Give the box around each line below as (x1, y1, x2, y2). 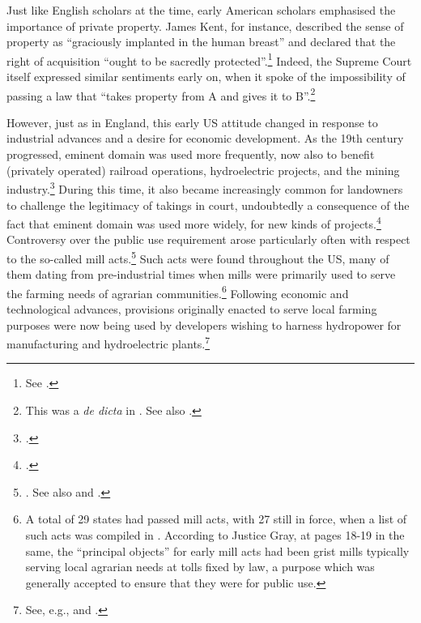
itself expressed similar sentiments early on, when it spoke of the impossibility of (6, 68, 406, 85)
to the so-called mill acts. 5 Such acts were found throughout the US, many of (6, 247, 389, 267)
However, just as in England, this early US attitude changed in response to (6, 113, 378, 130)
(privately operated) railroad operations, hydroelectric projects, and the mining (6, 161, 400, 178)
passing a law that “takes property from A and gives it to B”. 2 (6, 84, 316, 104)
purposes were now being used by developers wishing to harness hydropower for (6, 316, 402, 333)
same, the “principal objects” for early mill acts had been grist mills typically (25, 542, 410, 559)
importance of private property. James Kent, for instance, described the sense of (6, 17, 404, 34)
